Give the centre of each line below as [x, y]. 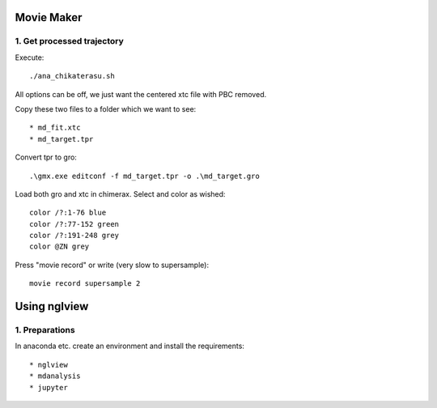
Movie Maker [49, 17]
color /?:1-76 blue [68, 213]
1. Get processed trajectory [70, 41]
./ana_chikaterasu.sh [72, 76]
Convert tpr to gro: [46, 157]
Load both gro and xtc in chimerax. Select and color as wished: [120, 193]
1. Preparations [45, 330]
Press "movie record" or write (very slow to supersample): [112, 265]
